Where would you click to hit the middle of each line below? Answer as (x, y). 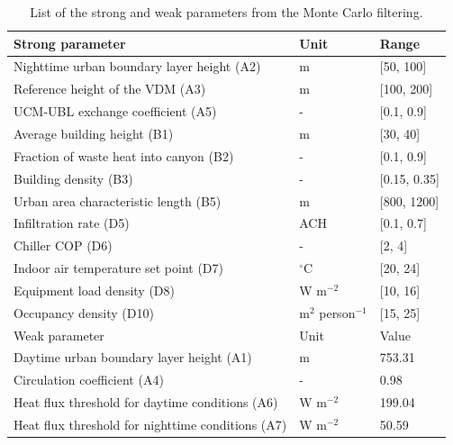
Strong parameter (70, 43)
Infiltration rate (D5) (72, 223)
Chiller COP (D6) (63, 245)
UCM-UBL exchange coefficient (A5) (115, 111)
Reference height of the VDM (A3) (110, 89)
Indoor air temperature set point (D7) (119, 268)
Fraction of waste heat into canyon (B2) (124, 155)
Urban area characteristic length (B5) (118, 200)
